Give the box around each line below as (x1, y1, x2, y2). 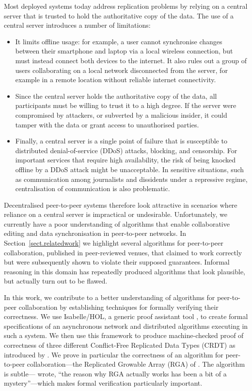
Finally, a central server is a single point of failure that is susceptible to (15, 136, 227, 146)
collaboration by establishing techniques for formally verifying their (18, 302, 219, 312)
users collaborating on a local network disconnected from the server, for (15, 65, 228, 75)
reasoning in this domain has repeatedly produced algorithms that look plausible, (4, 266, 245, 276)
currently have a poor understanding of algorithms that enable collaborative (4, 218, 230, 229)
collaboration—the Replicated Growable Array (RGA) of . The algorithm (27, 359, 245, 369)
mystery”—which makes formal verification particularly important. (4, 378, 203, 388)
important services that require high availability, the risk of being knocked (15, 155, 236, 165)
